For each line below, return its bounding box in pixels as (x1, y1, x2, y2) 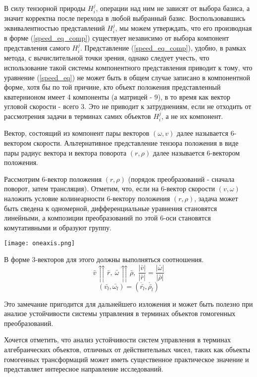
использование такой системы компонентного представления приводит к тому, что (4, 62, 253, 73)
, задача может (194, 193, 238, 203)
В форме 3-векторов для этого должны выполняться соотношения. (4, 254, 204, 265)
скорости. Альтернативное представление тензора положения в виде (33, 138, 239, 148)
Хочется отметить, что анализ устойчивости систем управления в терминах (4, 334, 231, 345)
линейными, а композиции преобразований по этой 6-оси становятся (4, 213, 211, 223)
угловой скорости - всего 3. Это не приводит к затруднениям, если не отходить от (4, 101, 252, 111)
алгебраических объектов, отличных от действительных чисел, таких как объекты (4, 344, 251, 354)
